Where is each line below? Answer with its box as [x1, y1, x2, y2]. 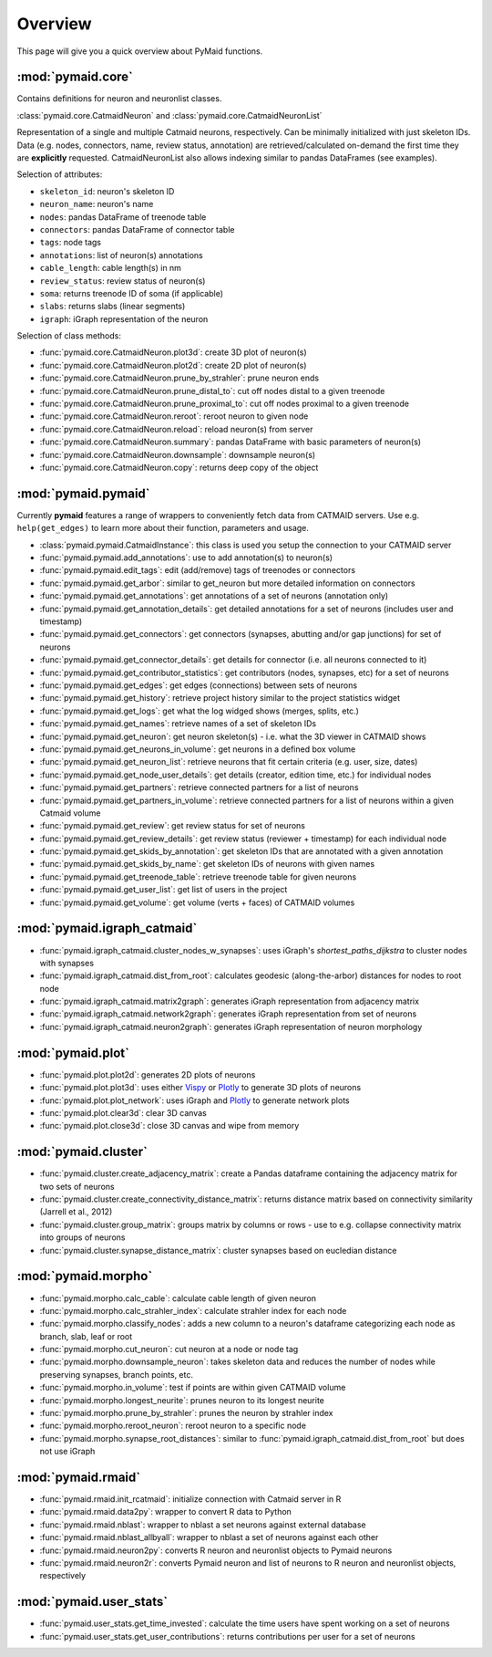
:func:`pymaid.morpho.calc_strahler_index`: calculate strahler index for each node [39, 1305, 347, 1316]
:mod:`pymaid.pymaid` [16, 485, 150, 501]
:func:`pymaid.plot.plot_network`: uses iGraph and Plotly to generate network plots [39, 1095, 350, 1106]
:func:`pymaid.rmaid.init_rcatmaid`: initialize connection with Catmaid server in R [39, 1494, 342, 1505]
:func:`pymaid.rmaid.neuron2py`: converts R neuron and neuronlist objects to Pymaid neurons [39, 1545, 393, 1556]
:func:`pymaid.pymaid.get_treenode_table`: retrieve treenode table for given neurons [39, 871, 357, 882]
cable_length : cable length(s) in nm [39, 263, 182, 274]
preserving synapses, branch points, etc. [39, 1369, 194, 1380]
